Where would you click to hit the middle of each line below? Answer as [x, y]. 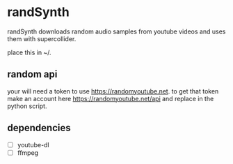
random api [32, 74]
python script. [27, 106]
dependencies [39, 128]
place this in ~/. [29, 52]
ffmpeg [28, 152]
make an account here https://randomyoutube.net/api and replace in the [111, 98]
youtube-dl [33, 144]
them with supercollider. [42, 38]
